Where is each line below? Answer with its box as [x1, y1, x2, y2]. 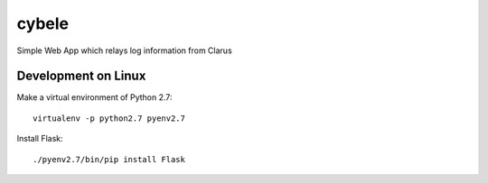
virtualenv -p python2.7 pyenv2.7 [33, 113, 185, 124]
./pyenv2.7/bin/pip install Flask [33, 154, 185, 164]
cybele [16, 14, 70, 33]
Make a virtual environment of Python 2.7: [16, 92, 173, 103]
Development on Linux [16, 69, 146, 84]
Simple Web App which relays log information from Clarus [16, 45, 232, 56]
